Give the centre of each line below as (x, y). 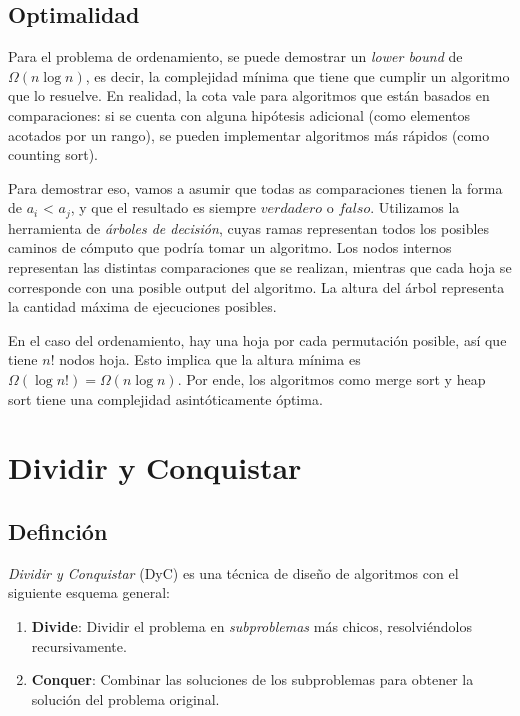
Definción (58, 530)
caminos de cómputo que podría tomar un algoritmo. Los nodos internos (230, 247)
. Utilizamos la (415, 207)
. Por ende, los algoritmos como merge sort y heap (331, 378)
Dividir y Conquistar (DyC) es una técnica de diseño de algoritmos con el (233, 572)
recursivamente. (79, 645)
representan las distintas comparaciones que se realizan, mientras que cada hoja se (260, 267)
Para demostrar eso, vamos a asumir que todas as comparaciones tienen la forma (255, 187)
